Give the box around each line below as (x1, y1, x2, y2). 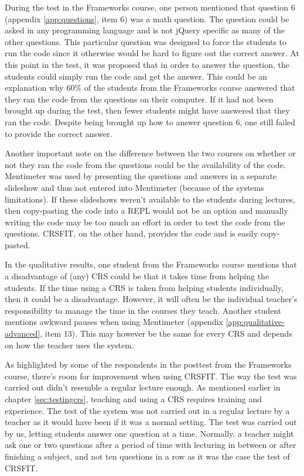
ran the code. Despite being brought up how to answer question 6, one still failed (5, 115, 296, 128)
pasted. (5, 238, 30, 251)
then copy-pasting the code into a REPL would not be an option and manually (5, 204, 288, 217)
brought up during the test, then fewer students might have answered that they (5, 104, 290, 117)
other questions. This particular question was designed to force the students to (5, 35, 287, 47)
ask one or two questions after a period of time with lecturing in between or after (5, 439, 296, 451)
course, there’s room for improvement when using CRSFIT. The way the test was (5, 369, 297, 382)
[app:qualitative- (226, 316, 285, 328)
